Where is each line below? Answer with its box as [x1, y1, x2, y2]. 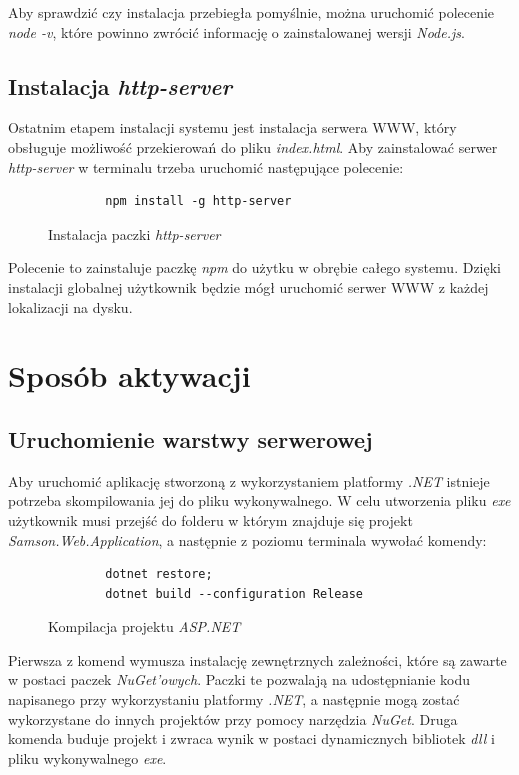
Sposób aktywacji [8, 355, 251, 396]
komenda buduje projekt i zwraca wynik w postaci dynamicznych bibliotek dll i [8, 728, 495, 749]
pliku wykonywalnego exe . [8, 747, 167, 768]
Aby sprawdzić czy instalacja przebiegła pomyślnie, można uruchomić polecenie [8, 2, 495, 22]
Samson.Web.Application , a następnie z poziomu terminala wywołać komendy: [8, 529, 487, 550]
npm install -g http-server [105, 194, 292, 209]
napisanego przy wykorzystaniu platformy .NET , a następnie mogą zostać [8, 689, 460, 710]
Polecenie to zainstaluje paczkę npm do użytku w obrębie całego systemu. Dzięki [8, 257, 502, 278]
